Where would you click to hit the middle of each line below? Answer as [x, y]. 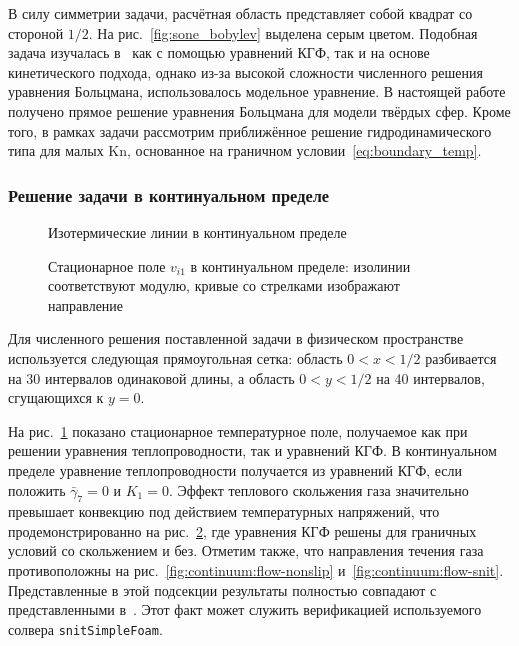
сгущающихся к [56, 397]
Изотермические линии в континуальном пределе [197, 231]
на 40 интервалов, [430, 377]
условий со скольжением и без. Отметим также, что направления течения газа [246, 550]
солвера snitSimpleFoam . [85, 628]
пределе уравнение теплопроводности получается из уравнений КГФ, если [235, 469]
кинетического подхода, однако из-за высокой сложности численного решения [245, 71]
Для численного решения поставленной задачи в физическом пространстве [236, 338]
